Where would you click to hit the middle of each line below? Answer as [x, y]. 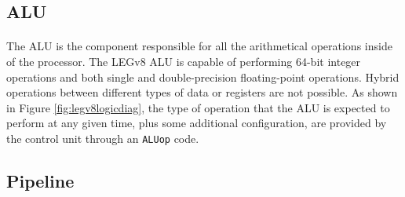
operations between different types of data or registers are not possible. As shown [202, 92]
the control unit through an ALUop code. [103, 138]
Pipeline [40, 180]
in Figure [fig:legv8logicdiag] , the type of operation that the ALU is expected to [198, 107]
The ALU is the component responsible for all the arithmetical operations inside [199, 46]
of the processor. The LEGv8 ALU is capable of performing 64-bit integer [184, 61]
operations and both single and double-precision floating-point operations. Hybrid [203, 77]
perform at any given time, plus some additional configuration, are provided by [197, 123]
